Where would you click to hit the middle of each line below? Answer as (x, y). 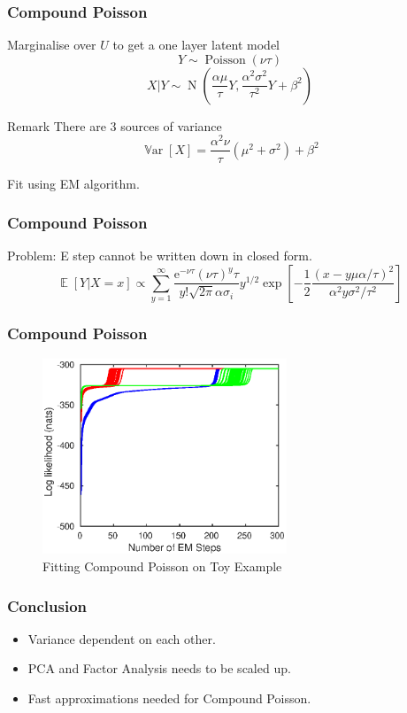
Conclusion (47, 605)
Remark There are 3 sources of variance (115, 125)
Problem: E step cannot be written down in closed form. (160, 256)
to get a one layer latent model (196, 45)
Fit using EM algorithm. (73, 183)
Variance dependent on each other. (122, 638)
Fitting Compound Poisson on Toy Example (162, 566)
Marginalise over (52, 45)
